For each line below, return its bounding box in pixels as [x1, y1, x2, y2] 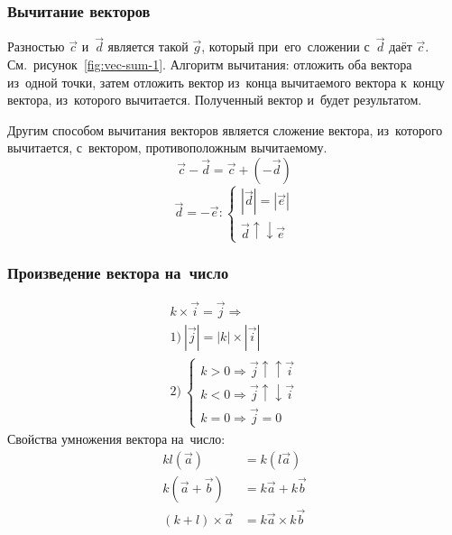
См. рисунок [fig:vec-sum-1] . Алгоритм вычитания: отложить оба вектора [7, 55, 412, 74]
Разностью [7, 37, 65, 56]
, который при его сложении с [201, 37, 370, 56]
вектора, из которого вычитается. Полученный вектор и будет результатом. [7, 90, 422, 109]
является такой [107, 37, 189, 56]
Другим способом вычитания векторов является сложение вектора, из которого [7, 120, 443, 139]
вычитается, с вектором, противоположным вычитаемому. [7, 138, 327, 157]
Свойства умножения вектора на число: [7, 429, 226, 447]
